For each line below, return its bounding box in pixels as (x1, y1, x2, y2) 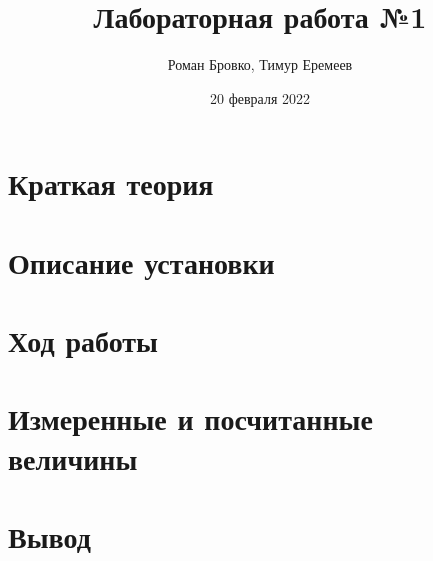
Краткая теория (8, 163, 214, 204)
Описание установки (8, 241, 275, 282)
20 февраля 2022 (210, 87, 310, 108)
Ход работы (8, 320, 158, 361)
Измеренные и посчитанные (8, 398, 373, 439)
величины (8, 437, 138, 478)
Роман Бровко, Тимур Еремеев (167, 54, 353, 75)
